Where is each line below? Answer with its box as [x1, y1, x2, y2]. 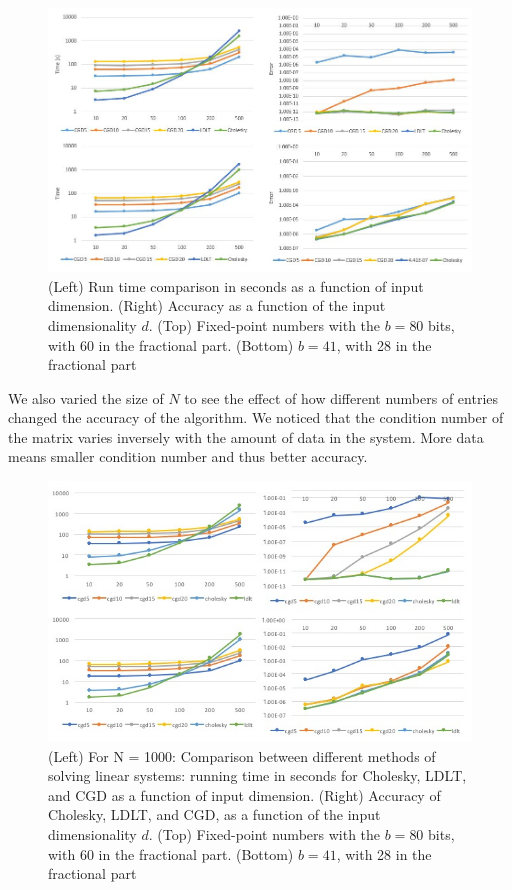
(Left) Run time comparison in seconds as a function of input [48, 275, 424, 296]
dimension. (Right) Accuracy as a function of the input [48, 295, 386, 316]
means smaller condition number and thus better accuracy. [8, 446, 368, 467]
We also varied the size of [8, 387, 164, 408]
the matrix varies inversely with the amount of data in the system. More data [8, 426, 484, 447]
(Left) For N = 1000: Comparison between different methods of [48, 745, 436, 766]
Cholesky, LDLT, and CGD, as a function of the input [48, 804, 381, 825]
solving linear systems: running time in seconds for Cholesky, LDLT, [48, 765, 467, 786]
